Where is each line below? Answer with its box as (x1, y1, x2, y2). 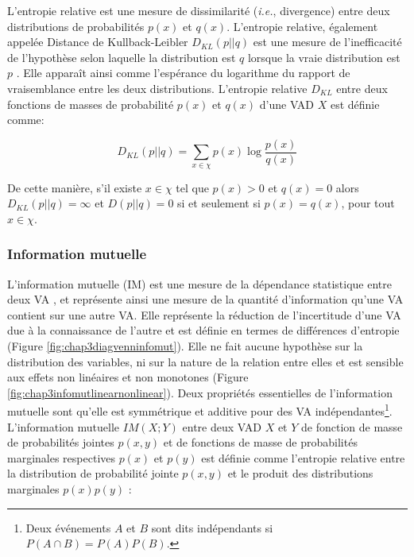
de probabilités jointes (7, 434, 114, 451)
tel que (176, 179, 209, 195)
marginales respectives (7, 449, 116, 466)
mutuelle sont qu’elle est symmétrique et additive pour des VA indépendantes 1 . (7, 400, 393, 420)
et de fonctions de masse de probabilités (163, 434, 358, 451)
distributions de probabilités (7, 17, 145, 34)
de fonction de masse (301, 418, 403, 435)
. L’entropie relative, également (226, 17, 378, 34)
